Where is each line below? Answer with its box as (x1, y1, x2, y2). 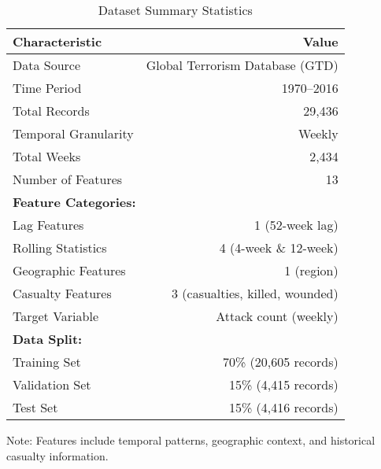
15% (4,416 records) (228, 398, 338, 416)
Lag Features (13, 216, 84, 234)
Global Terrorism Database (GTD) (146, 56, 338, 74)
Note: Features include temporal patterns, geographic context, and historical (6, 432, 375, 448)
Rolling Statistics (13, 238, 107, 257)
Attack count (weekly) (216, 307, 338, 325)
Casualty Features (13, 284, 112, 302)
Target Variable (13, 307, 98, 325)
